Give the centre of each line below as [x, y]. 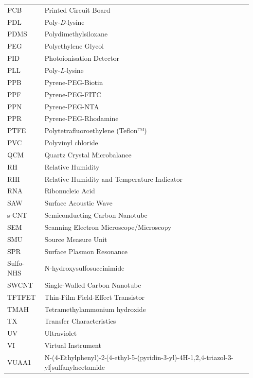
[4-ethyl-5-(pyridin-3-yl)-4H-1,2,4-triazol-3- [170, 357]
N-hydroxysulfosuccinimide [84, 268]
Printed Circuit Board [77, 9]
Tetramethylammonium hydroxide [95, 309]
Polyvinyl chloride [71, 143]
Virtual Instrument [73, 345]
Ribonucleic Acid [70, 191]
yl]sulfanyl [60, 367]
